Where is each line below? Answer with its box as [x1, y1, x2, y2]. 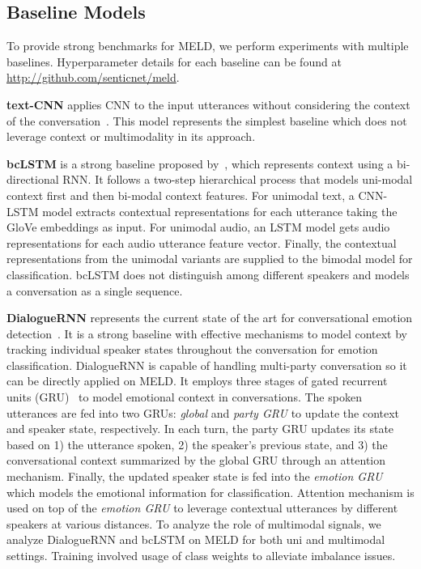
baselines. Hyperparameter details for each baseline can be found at [6, 53, 342, 70]
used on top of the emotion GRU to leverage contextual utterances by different [6, 499, 398, 516]
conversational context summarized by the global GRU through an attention [6, 452, 386, 469]
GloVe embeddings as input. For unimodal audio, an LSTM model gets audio [6, 219, 390, 236]
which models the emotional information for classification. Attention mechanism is [6, 483, 415, 500]
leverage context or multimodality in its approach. [6, 128, 256, 145]
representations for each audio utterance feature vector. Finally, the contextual [6, 234, 397, 251]
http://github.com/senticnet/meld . [6, 69, 180, 86]
